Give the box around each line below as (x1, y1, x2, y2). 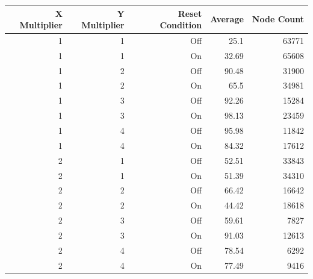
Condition (160, 19, 202, 31)
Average (210, 13, 244, 25)
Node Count (252, 13, 305, 25)
